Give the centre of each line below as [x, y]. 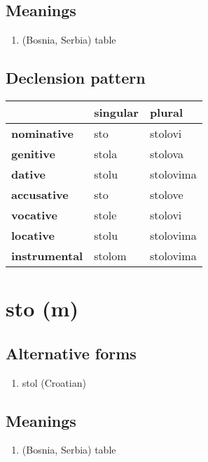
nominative [42, 133]
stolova [166, 154]
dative [29, 174]
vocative [34, 215]
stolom [110, 256]
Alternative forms [71, 353]
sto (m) [42, 308]
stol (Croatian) [54, 382]
